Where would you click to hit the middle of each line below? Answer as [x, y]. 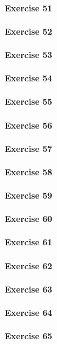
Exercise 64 [28, 313]
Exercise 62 [28, 265]
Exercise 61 [28, 242]
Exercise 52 [28, 31]
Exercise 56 [28, 125]
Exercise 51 [28, 7]
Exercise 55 [28, 101]
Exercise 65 [28, 336]
